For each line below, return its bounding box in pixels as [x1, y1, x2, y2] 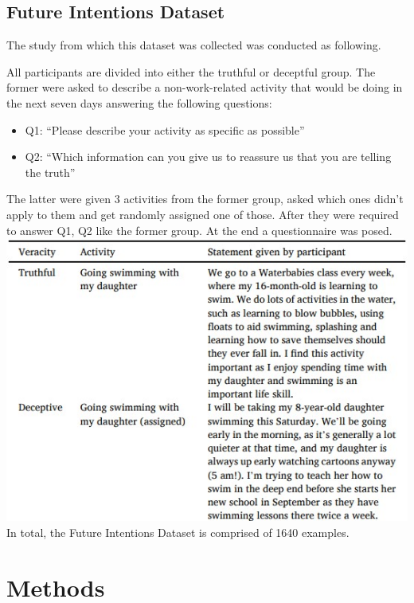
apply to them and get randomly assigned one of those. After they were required [6, 206, 399, 222]
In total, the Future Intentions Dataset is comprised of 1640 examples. [6, 523, 350, 540]
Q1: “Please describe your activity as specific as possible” [25, 121, 305, 138]
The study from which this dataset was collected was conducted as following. [6, 37, 381, 53]
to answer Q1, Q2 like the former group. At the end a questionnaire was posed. [6, 221, 393, 238]
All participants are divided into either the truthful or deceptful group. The [6, 63, 376, 80]
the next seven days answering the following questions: [6, 94, 272, 111]
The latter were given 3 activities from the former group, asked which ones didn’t [6, 190, 404, 207]
